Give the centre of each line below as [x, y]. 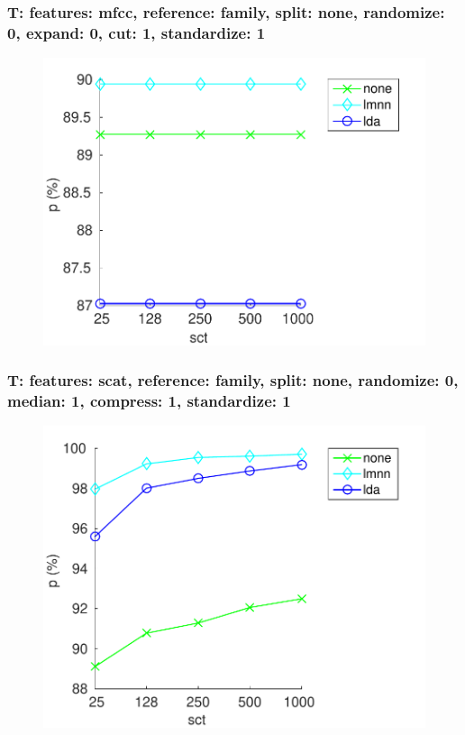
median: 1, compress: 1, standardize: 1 [149, 400]
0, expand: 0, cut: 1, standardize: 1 [137, 32]
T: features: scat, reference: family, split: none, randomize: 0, [233, 380]
